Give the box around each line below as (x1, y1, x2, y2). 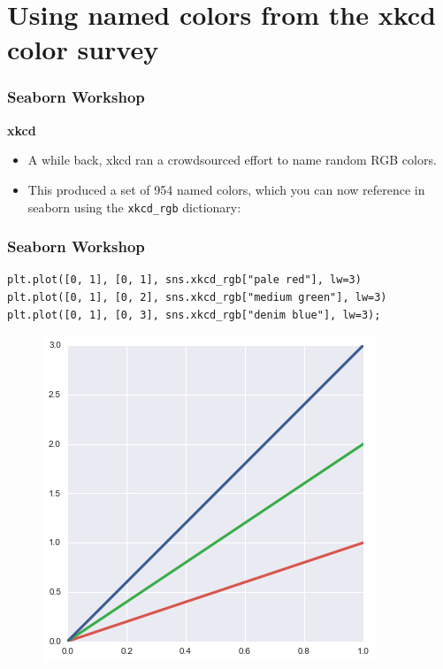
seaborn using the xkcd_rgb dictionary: (27, 197, 241, 216)
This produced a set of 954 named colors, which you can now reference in (27, 180, 425, 198)
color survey (7, 31, 159, 67)
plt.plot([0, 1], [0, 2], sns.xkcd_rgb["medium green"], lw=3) (7, 291, 387, 304)
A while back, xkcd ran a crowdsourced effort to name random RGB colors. (27, 150, 437, 169)
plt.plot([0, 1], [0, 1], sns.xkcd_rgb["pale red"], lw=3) (7, 273, 362, 287)
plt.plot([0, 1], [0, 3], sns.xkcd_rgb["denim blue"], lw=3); (7, 308, 381, 321)
